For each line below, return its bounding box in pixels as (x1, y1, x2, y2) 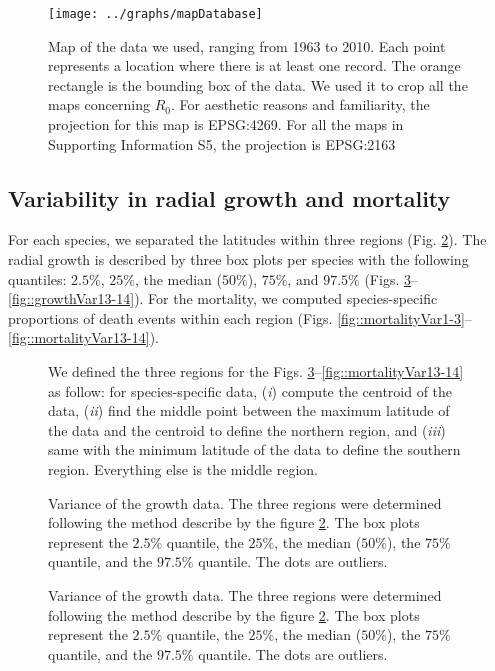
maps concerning (48, 94, 151, 115)
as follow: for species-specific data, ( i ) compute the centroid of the (48, 380, 453, 401)
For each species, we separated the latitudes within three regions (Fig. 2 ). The (8, 229, 487, 250)
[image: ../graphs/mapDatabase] (48, 7, 263, 21)
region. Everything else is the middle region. (48, 458, 318, 479)
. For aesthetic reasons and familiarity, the (171, 94, 430, 115)
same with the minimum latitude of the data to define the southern (48, 439, 461, 460)
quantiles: (8, 268, 67, 289)
